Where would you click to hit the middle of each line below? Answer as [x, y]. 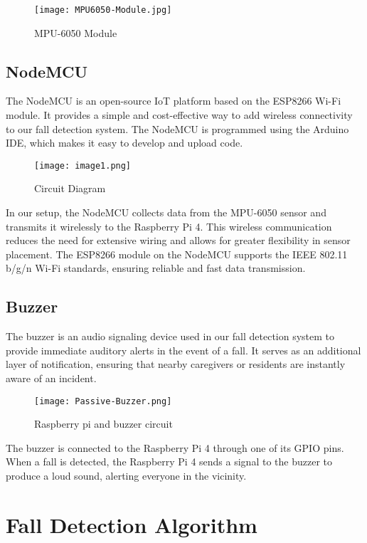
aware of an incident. [51, 378]
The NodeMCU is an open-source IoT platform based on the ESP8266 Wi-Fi [174, 101]
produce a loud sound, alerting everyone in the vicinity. [126, 476]
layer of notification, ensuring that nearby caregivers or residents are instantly [176, 364]
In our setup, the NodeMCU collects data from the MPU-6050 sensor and [166, 212]
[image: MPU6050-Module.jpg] [103, 10]
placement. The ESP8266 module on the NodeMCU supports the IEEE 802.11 [177, 254]
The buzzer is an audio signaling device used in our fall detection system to [170, 336]
